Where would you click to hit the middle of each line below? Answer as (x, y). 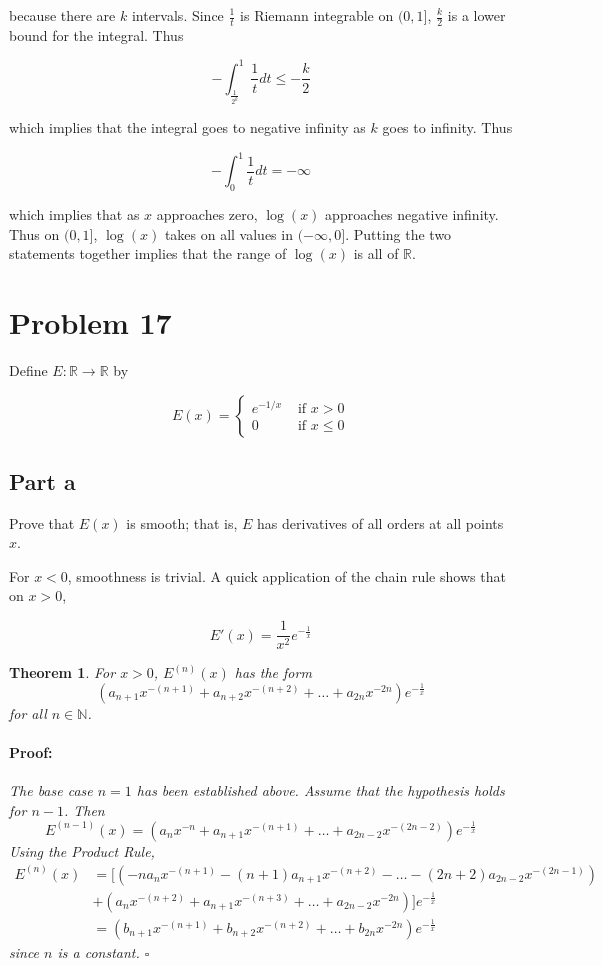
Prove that (42, 522)
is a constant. (98, 951)
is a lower (476, 15)
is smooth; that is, (182, 522)
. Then (84, 809)
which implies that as (74, 214)
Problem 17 (90, 321)
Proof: (31, 751)
